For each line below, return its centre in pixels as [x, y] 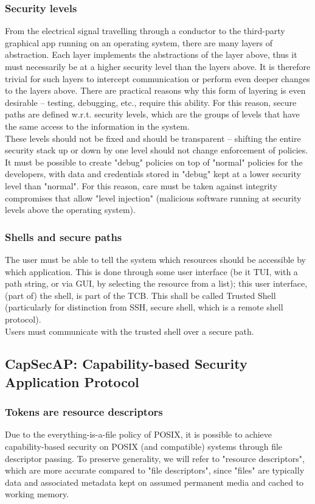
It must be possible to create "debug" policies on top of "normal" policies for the [154, 162]
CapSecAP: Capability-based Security [126, 364]
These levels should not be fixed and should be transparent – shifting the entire [153, 138]
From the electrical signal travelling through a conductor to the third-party [145, 31]
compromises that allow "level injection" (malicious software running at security [153, 198]
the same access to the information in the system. [97, 126]
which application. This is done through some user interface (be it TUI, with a [151, 271]
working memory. [37, 494]
